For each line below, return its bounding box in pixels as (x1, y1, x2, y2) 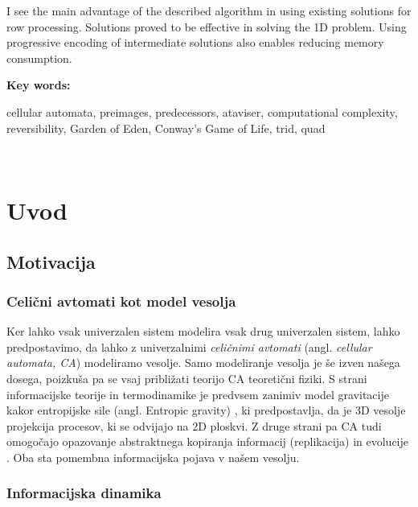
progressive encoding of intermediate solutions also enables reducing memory (6, 34, 384, 51)
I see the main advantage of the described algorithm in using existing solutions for (6, 2, 412, 19)
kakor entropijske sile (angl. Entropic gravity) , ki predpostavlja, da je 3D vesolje (6, 402, 406, 418)
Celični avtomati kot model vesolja (6, 291, 236, 311)
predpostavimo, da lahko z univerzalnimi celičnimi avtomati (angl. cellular (6, 338, 372, 355)
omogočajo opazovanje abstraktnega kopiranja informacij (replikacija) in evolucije (6, 433, 409, 450)
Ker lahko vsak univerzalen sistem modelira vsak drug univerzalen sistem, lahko (6, 323, 400, 340)
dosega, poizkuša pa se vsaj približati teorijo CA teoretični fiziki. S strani (6, 369, 367, 386)
